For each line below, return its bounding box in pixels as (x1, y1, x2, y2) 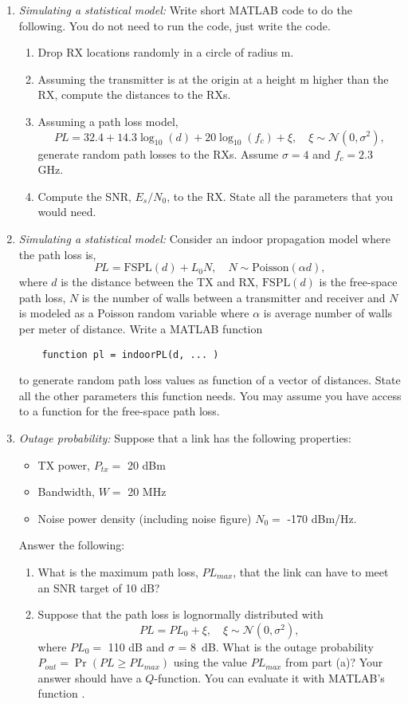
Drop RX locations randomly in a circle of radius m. (37, 44, 294, 61)
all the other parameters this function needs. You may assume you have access (18, 387, 402, 403)
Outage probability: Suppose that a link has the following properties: (18, 429, 352, 446)
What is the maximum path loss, (37, 563, 198, 580)
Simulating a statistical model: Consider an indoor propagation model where (18, 230, 390, 246)
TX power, (37, 456, 90, 473)
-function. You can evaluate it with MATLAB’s (154, 669, 385, 686)
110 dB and (108, 638, 165, 655)
